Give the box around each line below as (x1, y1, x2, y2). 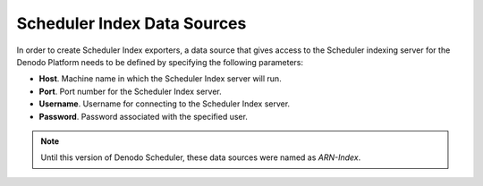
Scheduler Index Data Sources (16, 13, 247, 33)
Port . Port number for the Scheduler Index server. (38, 86, 223, 97)
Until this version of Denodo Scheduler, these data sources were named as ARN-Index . (40, 152, 361, 163)
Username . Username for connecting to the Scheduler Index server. (38, 98, 291, 109)
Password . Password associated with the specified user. (38, 111, 248, 122)
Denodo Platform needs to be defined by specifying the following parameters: (16, 56, 304, 67)
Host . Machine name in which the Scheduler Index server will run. (38, 73, 282, 84)
